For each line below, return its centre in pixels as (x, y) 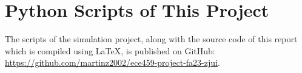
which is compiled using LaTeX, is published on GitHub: (110, 50)
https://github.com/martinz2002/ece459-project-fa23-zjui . (112, 62)
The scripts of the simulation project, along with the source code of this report (151, 39)
